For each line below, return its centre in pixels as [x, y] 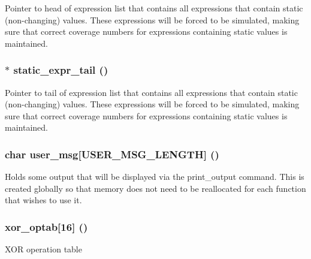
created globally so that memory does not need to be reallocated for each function [155, 188]
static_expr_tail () [61, 70]
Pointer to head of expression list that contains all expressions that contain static [154, 8]
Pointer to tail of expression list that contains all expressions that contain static [151, 92]
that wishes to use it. [43, 200]
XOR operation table [43, 249]
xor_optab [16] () [46, 226]
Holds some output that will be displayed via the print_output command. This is [155, 177]
